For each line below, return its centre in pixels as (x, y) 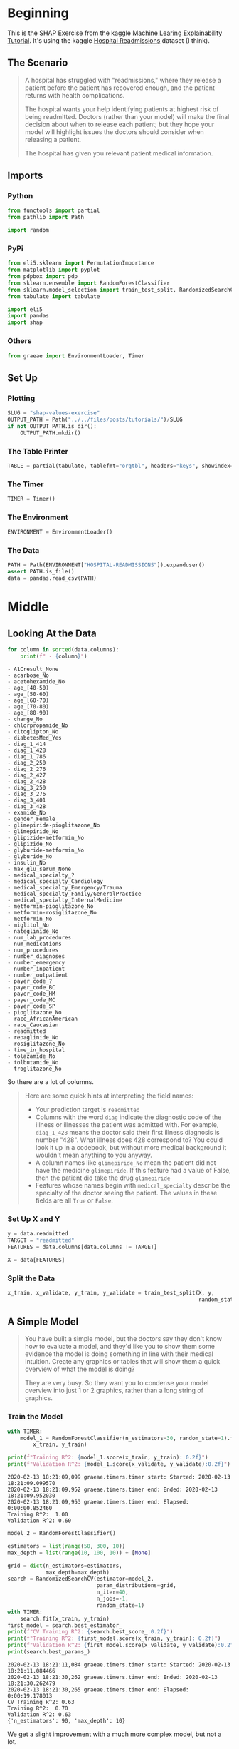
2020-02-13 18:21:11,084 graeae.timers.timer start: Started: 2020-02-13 (119, 1664)
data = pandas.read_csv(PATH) (52, 578)
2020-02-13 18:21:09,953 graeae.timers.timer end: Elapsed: (99, 1502)
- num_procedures (33, 950)
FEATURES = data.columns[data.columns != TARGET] (83, 1247)
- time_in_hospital (36, 1050)
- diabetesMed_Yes (34, 738)
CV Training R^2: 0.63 (41, 1702)
